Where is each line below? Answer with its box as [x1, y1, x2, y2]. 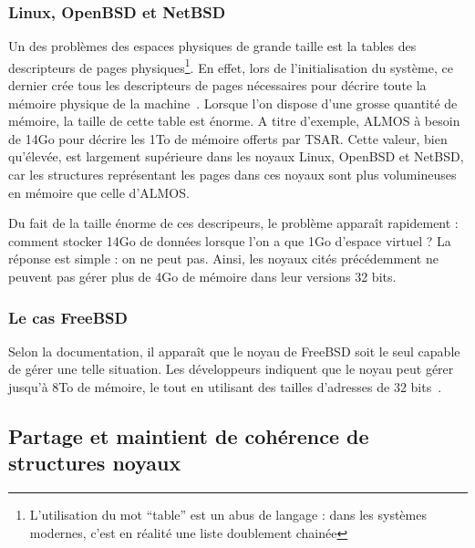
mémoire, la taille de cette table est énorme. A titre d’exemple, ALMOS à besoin [8, 111, 460, 130]
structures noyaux [8, 449, 181, 477]
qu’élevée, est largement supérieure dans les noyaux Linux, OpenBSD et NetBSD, [8, 147, 464, 166]
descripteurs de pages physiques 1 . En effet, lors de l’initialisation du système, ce [8, 55, 453, 77]
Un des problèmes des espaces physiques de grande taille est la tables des [8, 36, 417, 56]
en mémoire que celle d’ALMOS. [8, 182, 190, 202]
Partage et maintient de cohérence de [8, 421, 369, 450]
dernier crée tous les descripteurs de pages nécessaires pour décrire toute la [8, 76, 427, 95]
